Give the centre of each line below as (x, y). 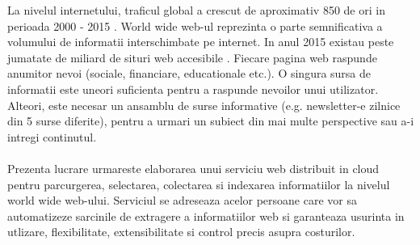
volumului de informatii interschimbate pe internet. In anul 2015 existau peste (201, 42)
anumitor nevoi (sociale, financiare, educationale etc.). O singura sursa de (189, 73)
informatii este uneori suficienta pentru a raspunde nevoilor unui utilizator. (193, 89)
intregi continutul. (52, 136)
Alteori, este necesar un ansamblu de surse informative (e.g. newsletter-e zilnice (204, 105)
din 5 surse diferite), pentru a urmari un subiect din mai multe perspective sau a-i (211, 121)
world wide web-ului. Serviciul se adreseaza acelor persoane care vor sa (182, 200)
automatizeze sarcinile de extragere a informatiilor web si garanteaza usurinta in (206, 215)
